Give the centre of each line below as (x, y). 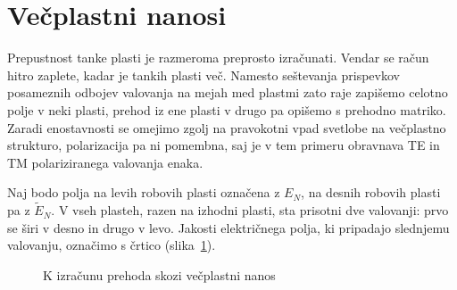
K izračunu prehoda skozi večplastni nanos (159, 274)
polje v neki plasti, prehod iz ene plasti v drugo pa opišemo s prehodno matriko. (227, 109)
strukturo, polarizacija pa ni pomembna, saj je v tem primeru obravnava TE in (224, 145)
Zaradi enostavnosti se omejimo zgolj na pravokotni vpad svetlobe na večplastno (227, 127)
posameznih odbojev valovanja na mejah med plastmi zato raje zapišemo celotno (228, 92)
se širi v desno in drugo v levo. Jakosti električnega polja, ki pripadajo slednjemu (228, 227)
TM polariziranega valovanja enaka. (105, 162)
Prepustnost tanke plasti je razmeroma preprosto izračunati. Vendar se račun (218, 58)
